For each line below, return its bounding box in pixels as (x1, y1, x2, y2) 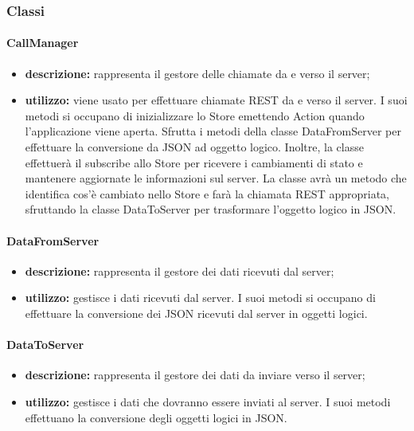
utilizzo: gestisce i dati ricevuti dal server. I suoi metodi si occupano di (25, 289, 376, 306)
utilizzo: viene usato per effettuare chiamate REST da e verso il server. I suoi (25, 92, 408, 108)
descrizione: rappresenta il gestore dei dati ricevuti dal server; (25, 262, 334, 279)
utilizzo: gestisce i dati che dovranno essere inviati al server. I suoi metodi (25, 393, 391, 409)
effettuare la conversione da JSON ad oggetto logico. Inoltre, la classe (25, 139, 364, 155)
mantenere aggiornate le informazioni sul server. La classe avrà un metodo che (25, 170, 407, 186)
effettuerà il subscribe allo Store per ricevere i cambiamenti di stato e (25, 154, 363, 170)
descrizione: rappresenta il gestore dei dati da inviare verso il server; (25, 366, 365, 383)
